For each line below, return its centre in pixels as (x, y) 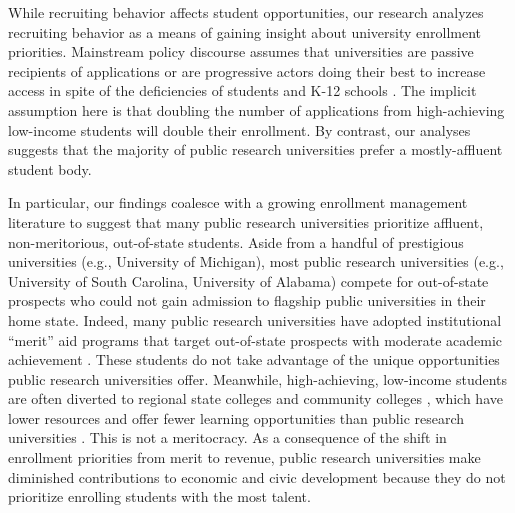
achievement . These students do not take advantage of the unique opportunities (254, 359)
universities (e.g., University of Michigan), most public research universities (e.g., (256, 261)
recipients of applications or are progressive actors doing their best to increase (247, 70)
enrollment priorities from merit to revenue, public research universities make (244, 457)
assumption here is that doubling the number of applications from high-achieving (256, 109)
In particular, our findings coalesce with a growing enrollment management (238, 202)
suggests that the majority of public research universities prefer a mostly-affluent (255, 149)
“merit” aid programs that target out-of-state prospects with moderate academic (255, 339)
